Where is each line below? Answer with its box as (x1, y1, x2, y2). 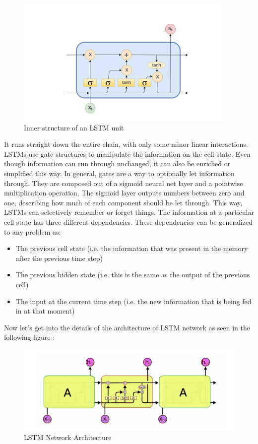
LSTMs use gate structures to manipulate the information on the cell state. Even (4, 148, 251, 159)
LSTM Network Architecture (24, 432, 112, 443)
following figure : (4, 332, 55, 342)
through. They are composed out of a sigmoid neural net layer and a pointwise (4, 178, 243, 188)
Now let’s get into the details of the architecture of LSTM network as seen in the (4, 322, 251, 332)
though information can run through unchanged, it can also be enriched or (4, 158, 231, 169)
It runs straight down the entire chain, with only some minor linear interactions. (4, 139, 248, 149)
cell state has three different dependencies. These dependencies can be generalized (4, 216, 253, 227)
